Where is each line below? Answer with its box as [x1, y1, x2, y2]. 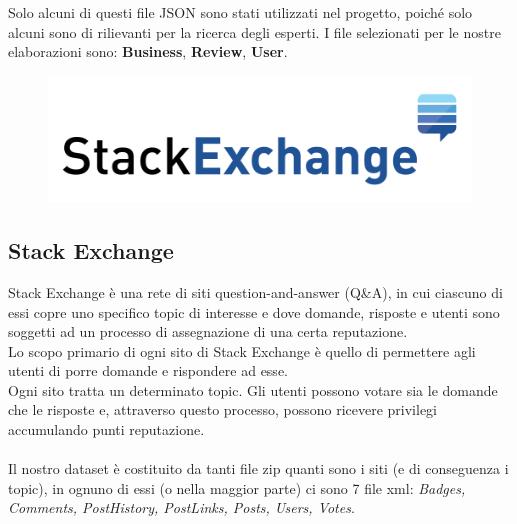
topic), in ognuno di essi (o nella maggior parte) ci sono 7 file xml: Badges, [8, 477, 466, 498]
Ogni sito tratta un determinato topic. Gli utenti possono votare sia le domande [8, 379, 498, 400]
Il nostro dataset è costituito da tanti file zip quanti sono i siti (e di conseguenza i [8, 458, 509, 479]
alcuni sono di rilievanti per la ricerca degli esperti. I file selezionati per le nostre [8, 21, 501, 42]
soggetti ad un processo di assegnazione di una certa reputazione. [8, 321, 408, 342]
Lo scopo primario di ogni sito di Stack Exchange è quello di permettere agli [8, 340, 476, 361]
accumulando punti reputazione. [8, 419, 205, 440]
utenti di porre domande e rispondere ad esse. [8, 360, 288, 381]
